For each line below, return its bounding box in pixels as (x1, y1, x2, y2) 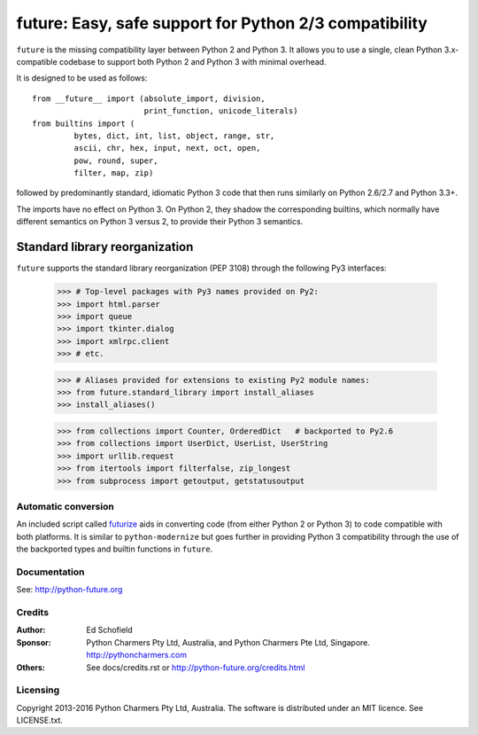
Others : (16, 661, 46, 673)
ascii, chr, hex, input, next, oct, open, (73, 143, 261, 153)
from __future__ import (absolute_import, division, (32, 93, 266, 104)
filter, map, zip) (73, 168, 154, 178)
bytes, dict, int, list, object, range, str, (73, 130, 275, 141)
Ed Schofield (86, 625, 133, 636)
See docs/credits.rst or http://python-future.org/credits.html (86, 661, 305, 673)
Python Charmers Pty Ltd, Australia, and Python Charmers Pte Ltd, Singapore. (86, 637, 371, 647)
